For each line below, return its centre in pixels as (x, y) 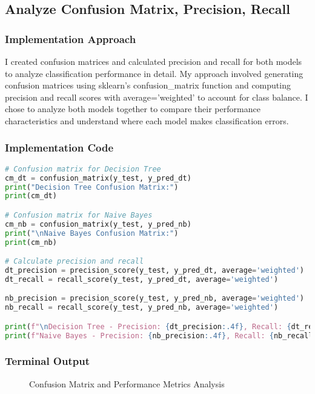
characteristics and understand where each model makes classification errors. (147, 120)
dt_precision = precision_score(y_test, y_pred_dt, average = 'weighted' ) (155, 270)
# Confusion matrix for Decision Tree (83, 169)
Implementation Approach (71, 38)
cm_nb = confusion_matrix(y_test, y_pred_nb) (98, 224)
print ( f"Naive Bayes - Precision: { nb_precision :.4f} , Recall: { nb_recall (159, 336)
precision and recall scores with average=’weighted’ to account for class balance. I (157, 97)
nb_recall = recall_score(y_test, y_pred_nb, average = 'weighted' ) (142, 308)
